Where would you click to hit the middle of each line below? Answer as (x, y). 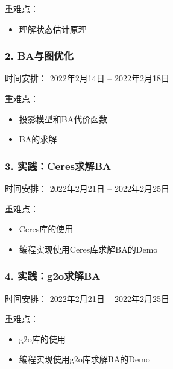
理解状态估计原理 (53, 29)
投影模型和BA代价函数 (63, 118)
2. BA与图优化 (39, 56)
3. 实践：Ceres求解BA (58, 166)
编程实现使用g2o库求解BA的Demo (84, 359)
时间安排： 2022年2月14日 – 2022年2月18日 (87, 78)
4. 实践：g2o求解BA (53, 276)
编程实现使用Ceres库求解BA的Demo (88, 249)
